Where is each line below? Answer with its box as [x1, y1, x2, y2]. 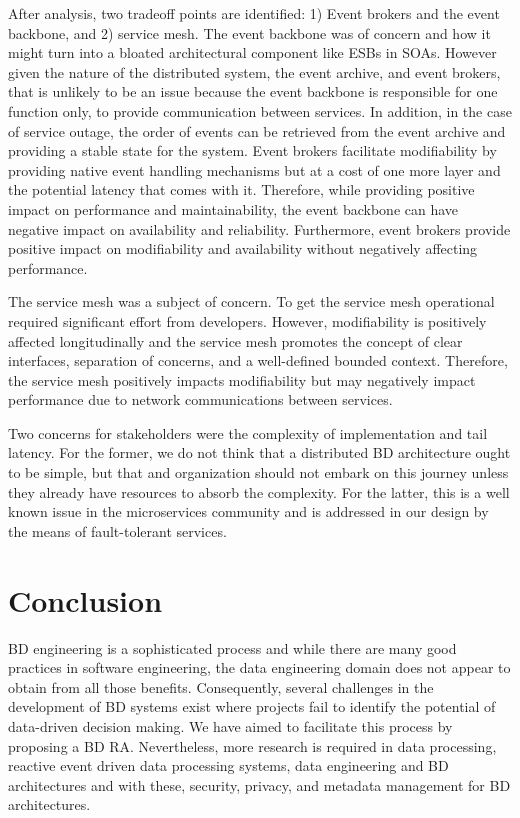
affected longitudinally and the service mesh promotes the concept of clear [8, 330, 463, 351]
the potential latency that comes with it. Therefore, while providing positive [8, 179, 475, 200]
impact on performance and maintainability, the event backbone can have [8, 198, 459, 219]
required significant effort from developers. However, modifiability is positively [8, 310, 487, 331]
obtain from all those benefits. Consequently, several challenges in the [8, 676, 434, 697]
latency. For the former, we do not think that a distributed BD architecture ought [8, 442, 511, 463]
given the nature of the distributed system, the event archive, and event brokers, [8, 61, 501, 82]
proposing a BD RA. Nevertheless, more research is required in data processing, [8, 735, 497, 756]
